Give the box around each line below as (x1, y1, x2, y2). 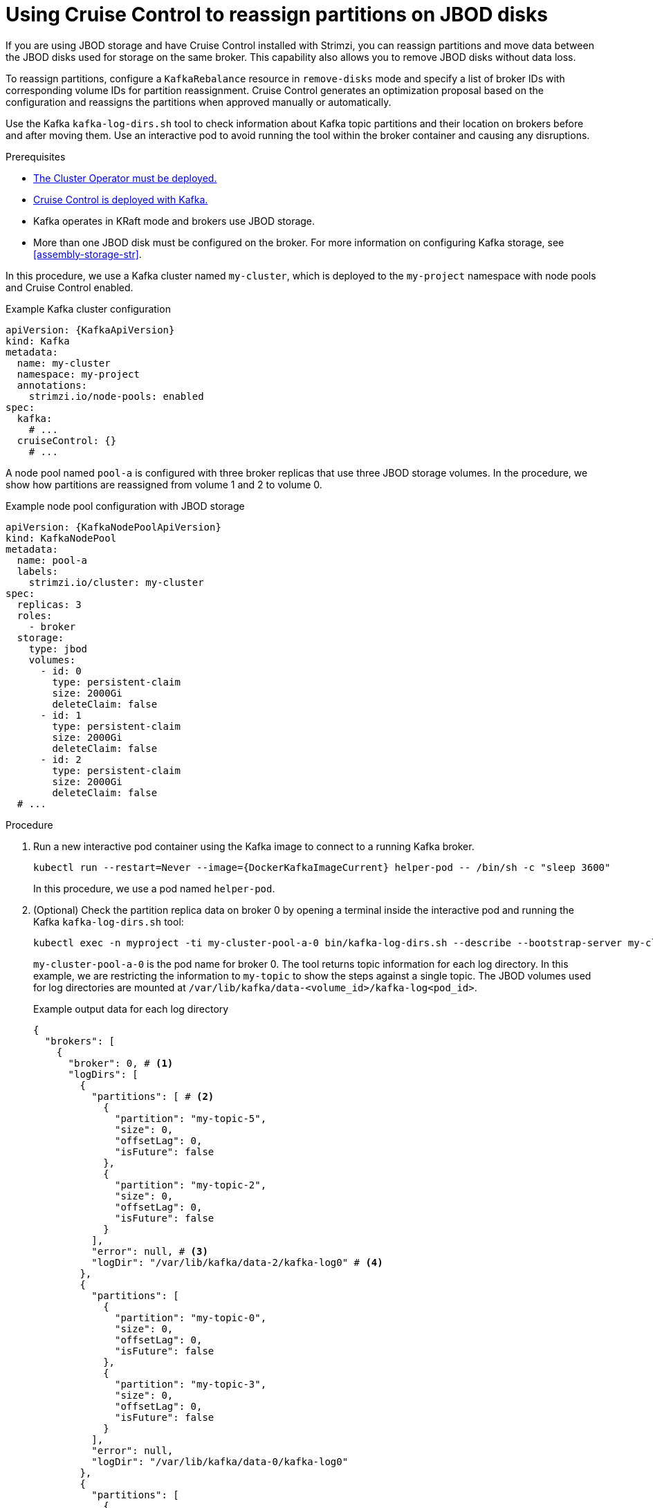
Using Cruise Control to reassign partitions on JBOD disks (6, 3, 548, 26)
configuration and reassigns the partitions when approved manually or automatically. (6, 95, 392, 108)
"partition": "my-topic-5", (115, 1112, 267, 1124)
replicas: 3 (17, 598, 82, 610)
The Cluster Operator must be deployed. (33, 172, 217, 184)
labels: (17, 565, 58, 577)
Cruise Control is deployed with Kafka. (33, 193, 208, 205)
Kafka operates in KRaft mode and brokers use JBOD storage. (33, 214, 315, 227)
